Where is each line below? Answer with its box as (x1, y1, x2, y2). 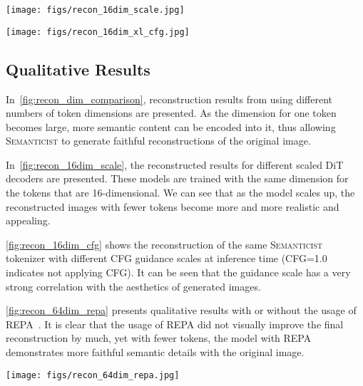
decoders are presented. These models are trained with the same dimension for (6, 171, 349, 186)
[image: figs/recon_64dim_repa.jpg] (6, 370, 180, 380)
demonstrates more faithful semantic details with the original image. (6, 345, 305, 360)
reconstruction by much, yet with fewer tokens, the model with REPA (6, 330, 312, 345)
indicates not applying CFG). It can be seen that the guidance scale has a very (6, 265, 351, 280)
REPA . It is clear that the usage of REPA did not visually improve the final (6, 316, 344, 331)
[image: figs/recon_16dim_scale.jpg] (6, 5, 185, 15)
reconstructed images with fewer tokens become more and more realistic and (6, 199, 339, 214)
